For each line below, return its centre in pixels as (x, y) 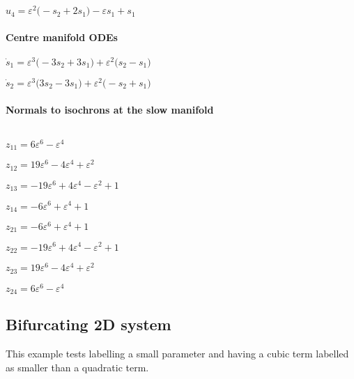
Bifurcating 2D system (88, 324)
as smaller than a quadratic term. (77, 367)
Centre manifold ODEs (62, 37)
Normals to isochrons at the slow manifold (110, 109)
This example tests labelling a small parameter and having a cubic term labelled (177, 354)
